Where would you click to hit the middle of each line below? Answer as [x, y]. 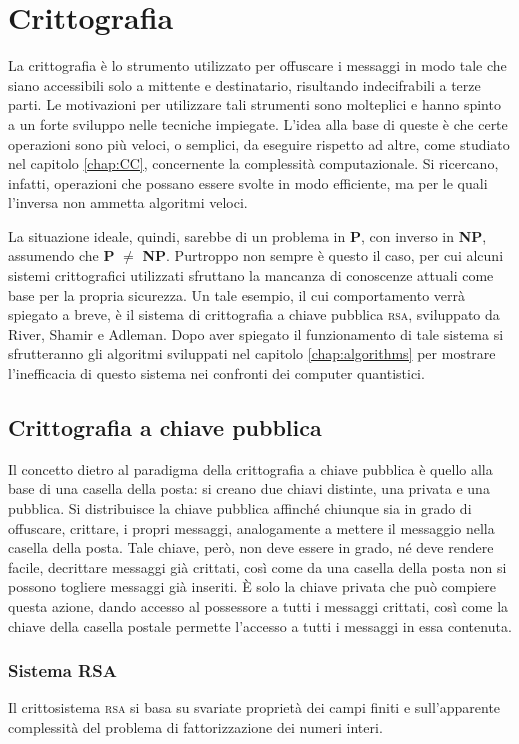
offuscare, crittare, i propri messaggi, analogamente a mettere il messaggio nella [251, 527]
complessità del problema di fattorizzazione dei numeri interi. [195, 726]
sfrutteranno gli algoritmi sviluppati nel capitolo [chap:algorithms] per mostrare [252, 353]
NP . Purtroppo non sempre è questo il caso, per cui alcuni [323, 255]
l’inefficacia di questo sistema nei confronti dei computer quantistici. [216, 373]
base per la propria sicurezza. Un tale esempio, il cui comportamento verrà [237, 294]
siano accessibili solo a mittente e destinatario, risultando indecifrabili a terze [244, 84]
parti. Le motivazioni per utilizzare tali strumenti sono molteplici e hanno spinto [254, 104]
